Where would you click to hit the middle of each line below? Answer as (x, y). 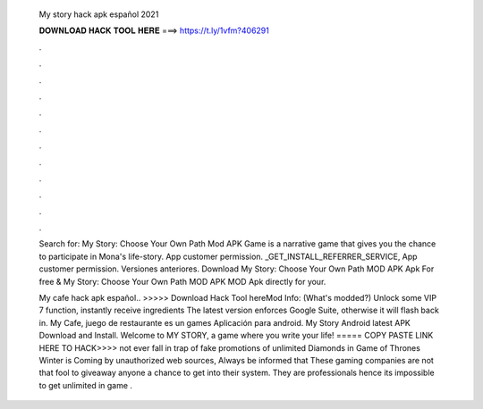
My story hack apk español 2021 (99, 14)
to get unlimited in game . (86, 385)
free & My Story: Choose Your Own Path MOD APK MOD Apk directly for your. (182, 281)
